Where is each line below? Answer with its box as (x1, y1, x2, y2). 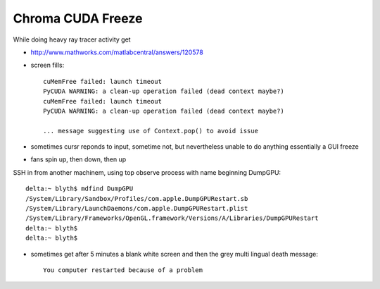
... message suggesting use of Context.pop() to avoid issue (43, 127, 258, 135)
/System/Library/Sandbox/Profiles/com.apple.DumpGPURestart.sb (25, 195, 248, 202)
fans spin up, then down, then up (30, 155, 127, 164)
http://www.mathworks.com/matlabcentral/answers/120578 (30, 48, 203, 56)
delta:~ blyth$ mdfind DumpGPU (25, 185, 134, 193)
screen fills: (30, 61, 65, 70)
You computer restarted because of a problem (43, 266, 203, 274)
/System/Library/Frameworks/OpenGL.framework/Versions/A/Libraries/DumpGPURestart (25, 214, 319, 222)
